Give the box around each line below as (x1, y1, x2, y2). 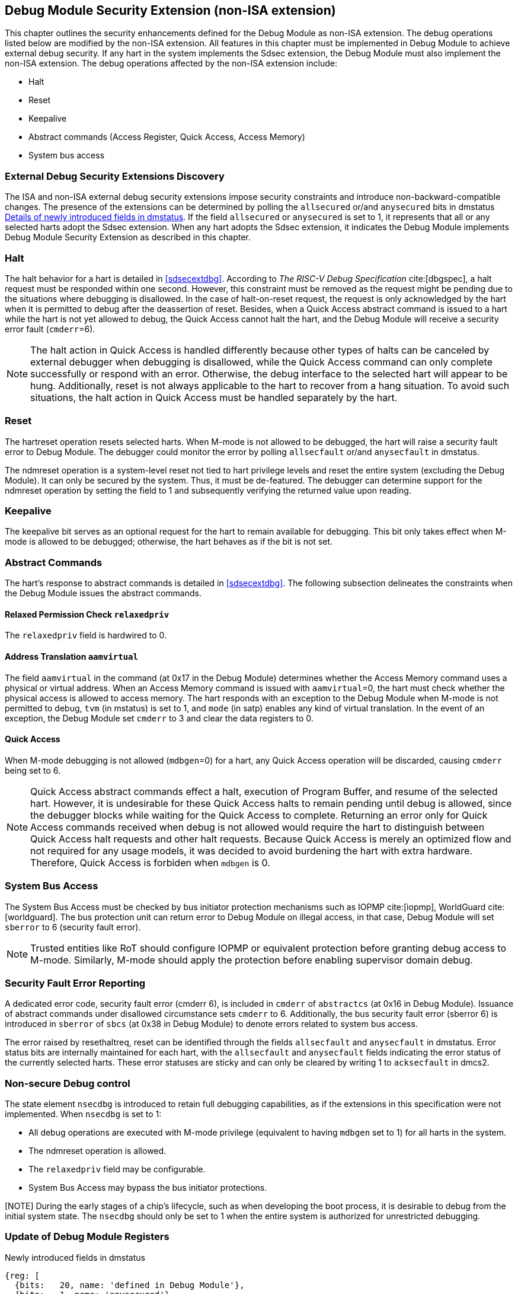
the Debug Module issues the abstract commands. (5, 588, 202, 599)
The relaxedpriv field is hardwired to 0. (5, 630, 167, 641)
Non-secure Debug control (5, 1077, 130, 1089)
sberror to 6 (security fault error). (5, 921, 141, 932)
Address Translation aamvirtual (5, 651, 138, 662)
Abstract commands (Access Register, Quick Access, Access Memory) (28, 132, 305, 142)
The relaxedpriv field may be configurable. (28, 1164, 206, 1175)
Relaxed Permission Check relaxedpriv (5, 609, 170, 619)
